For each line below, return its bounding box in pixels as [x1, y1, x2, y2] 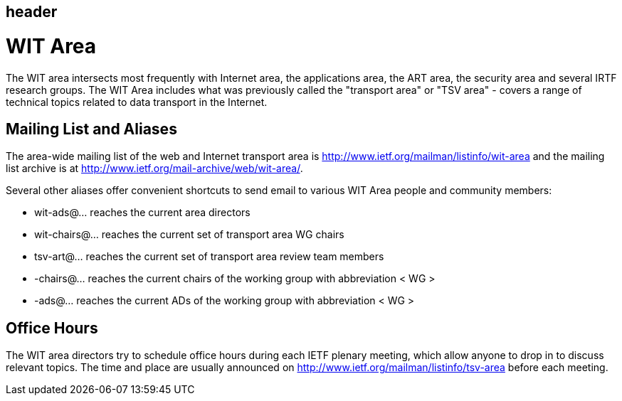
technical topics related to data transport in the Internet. [6, 95, 268, 108]
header [6, 3, 58, 21]
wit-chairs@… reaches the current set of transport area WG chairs [34, 228, 344, 241]
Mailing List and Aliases [6, 119, 177, 138]
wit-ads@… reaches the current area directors [34, 206, 251, 219]
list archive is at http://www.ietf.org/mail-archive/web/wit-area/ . [6, 162, 303, 175]
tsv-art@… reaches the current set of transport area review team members [34, 250, 384, 263]
